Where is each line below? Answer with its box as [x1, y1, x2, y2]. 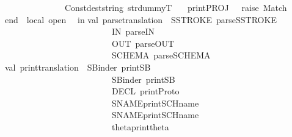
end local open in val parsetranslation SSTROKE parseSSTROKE [5, 13, 277, 26]
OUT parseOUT [111, 37, 175, 49]
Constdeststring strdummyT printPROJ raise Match [64, 1, 287, 13]
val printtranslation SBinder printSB [5, 60, 151, 73]
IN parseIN [111, 25, 155, 38]
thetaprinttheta [111, 120, 169, 133]
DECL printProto [111, 85, 180, 97]
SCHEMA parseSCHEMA [111, 49, 211, 61]
